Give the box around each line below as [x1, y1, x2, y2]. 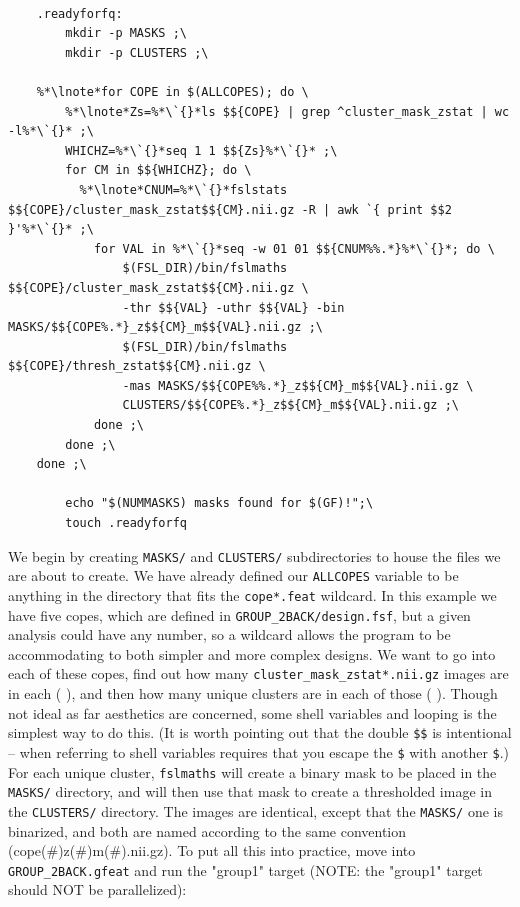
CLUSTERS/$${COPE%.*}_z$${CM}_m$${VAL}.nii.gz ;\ [122, 398, 460, 413]
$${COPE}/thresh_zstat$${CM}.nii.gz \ [8, 359, 266, 374]
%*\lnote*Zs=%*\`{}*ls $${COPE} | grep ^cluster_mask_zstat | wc [65, 104, 510, 119]
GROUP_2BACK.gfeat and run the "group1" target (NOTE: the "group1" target [8, 859, 483, 880]
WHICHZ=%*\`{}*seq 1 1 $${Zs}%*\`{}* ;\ [65, 143, 338, 158]
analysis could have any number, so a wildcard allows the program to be [8, 624, 451, 645]
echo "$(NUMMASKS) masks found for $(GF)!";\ [65, 496, 374, 511]
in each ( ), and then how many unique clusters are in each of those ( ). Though [8, 683, 498, 704]
